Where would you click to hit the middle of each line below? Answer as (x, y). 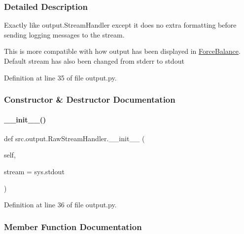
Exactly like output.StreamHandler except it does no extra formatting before (120, 25)
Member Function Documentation (73, 226)
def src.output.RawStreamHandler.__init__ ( (74, 138)
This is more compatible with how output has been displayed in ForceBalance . (122, 51)
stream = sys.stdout (34, 172)
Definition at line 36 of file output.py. (60, 205)
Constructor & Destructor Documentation (90, 99)
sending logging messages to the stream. (64, 34)
